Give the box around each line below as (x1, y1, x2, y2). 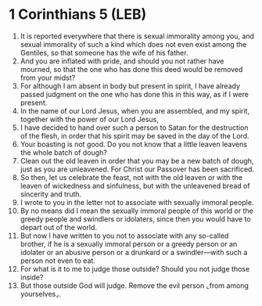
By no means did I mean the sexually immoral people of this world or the (20, 206, 253, 215)
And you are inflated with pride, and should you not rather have (20, 56, 224, 66)
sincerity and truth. (20, 189, 82, 199)
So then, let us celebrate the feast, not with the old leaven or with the (20, 172, 243, 182)
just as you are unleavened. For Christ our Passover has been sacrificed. (20, 164, 255, 174)
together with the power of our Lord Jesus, (20, 114, 159, 124)
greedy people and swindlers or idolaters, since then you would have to (20, 214, 251, 224)
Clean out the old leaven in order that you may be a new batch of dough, (20, 156, 254, 165)
